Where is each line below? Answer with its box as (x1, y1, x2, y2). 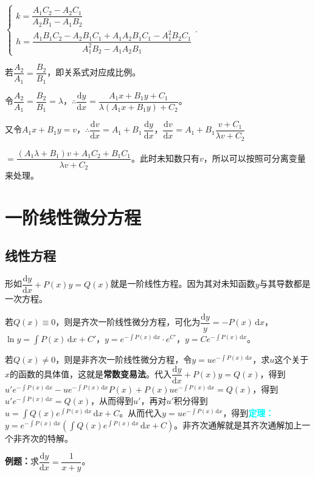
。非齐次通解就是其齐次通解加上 (174, 418, 302, 431)
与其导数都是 (259, 277, 311, 290)
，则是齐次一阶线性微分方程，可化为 (55, 315, 201, 328)
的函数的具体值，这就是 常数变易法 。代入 (10, 367, 172, 380)
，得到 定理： (223, 406, 274, 419)
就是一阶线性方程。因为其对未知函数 (110, 277, 255, 290)
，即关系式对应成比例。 (47, 66, 141, 78)
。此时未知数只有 (131, 151, 199, 164)
